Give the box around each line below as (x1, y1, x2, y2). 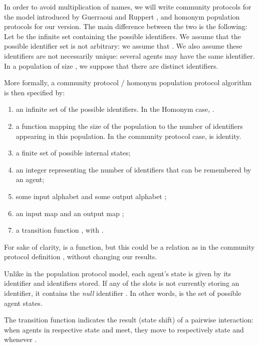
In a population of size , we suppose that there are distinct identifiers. (4, 60, 218, 71)
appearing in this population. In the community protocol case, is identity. (16, 130, 241, 141)
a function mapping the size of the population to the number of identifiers (16, 120, 243, 131)
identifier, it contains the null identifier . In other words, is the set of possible (4, 288, 241, 298)
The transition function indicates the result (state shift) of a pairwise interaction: (4, 314, 253, 325)
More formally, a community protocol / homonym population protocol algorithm (4, 77, 252, 88)
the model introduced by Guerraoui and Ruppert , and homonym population (4, 11, 240, 22)
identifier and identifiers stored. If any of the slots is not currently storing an (4, 278, 239, 288)
